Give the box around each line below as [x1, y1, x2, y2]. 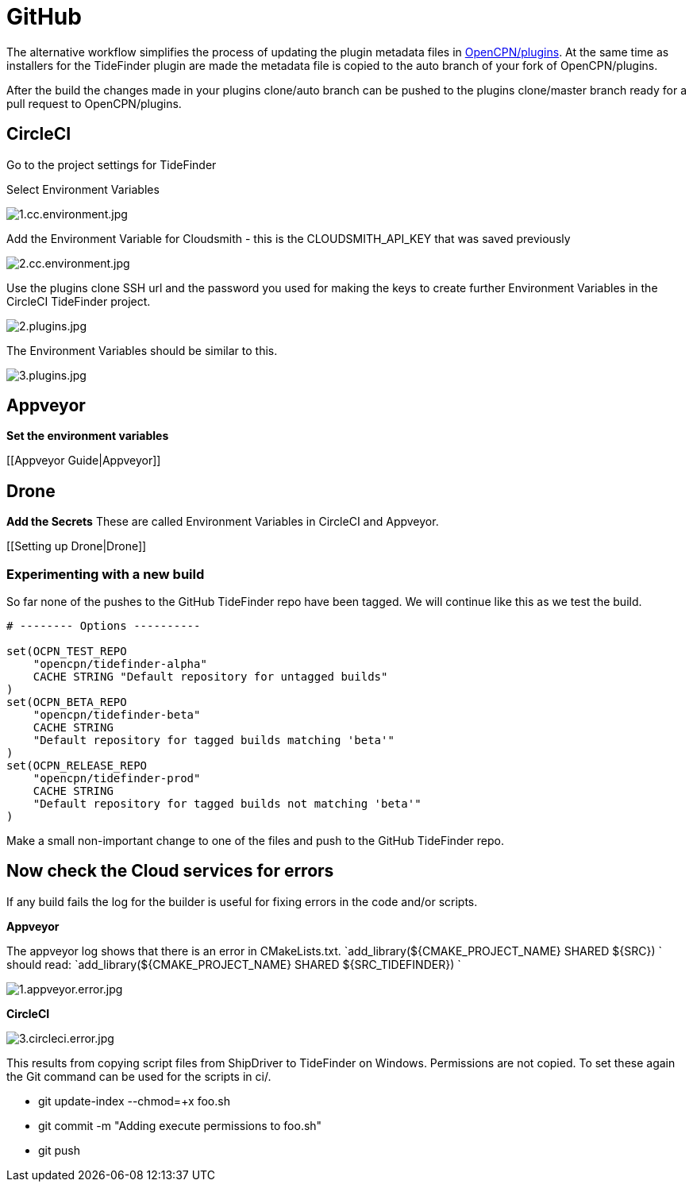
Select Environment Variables [6, 182, 160, 196]
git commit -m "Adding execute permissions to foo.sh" [38, 1118, 322, 1132]
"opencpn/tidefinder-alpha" [33, 658, 207, 671]
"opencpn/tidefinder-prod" [33, 772, 201, 785]
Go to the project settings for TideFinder [6, 157, 217, 172]
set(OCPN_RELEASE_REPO [6, 759, 148, 773]
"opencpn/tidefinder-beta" [33, 708, 201, 722]
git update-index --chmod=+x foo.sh [38, 1093, 230, 1108]
